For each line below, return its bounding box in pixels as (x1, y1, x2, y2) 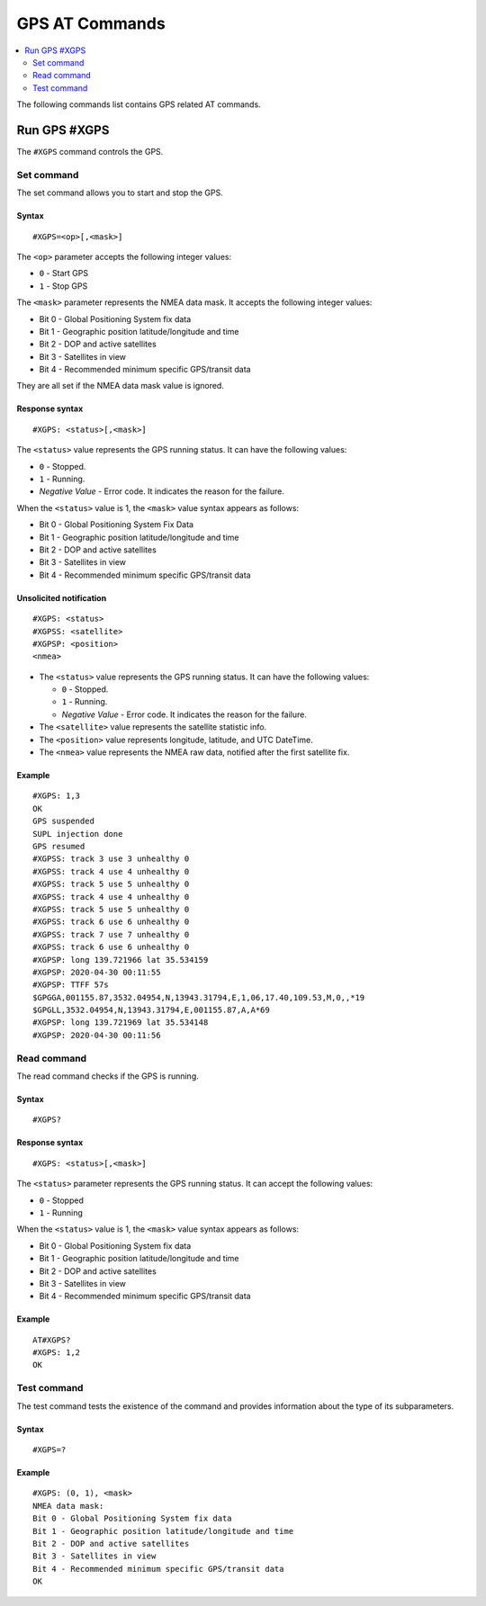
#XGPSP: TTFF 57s (32, 980, 109, 990)
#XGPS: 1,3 (32, 791, 81, 801)
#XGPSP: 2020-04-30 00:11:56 (32, 1030, 161, 1040)
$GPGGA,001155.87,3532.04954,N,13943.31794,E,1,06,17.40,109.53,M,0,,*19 (32, 992, 365, 1002)
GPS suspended (32, 816, 94, 827)
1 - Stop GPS (39, 280, 88, 292)
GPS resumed (32, 841, 85, 851)
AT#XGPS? (32, 1334, 71, 1345)
